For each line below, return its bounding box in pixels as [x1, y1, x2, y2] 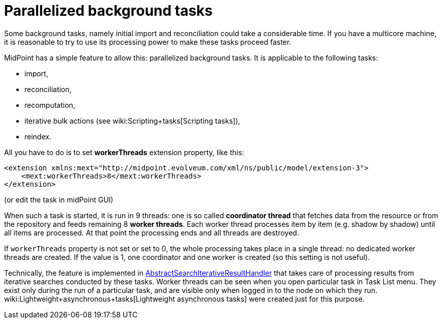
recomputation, [24, 100, 75, 109]
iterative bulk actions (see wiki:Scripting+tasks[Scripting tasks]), [24, 116, 241, 125]
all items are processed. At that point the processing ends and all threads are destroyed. [4, 228, 299, 237]
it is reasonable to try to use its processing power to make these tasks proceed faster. [4, 37, 291, 46]
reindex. [24, 132, 51, 141]
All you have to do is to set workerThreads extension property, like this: [4, 148, 244, 157]
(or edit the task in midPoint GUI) [4, 195, 113, 204]
